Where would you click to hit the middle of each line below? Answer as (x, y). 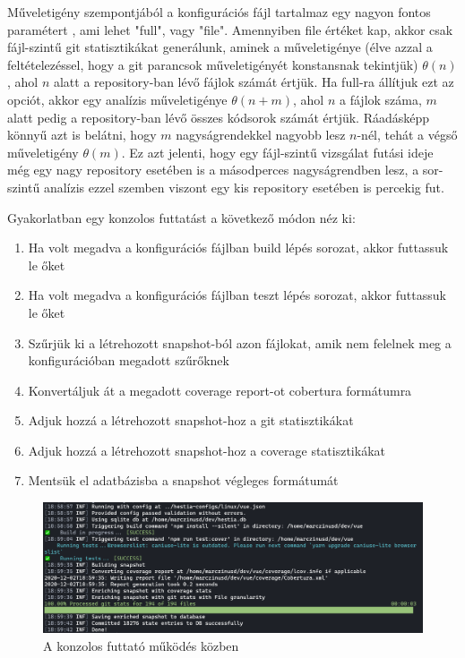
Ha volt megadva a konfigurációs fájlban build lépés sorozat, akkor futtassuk (238, 248)
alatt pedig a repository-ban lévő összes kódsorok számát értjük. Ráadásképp (219, 117)
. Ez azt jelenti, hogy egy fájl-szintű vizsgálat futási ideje (277, 152)
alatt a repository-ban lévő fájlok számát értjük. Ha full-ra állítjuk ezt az (254, 82)
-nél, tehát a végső (407, 135)
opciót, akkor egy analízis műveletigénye (117, 99)
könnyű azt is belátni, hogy (82, 135)
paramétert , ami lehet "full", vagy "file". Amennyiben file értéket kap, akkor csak (230, 29)
